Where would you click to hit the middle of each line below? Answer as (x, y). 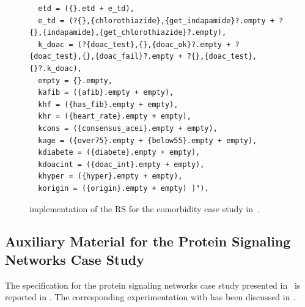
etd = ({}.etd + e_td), (86, 9)
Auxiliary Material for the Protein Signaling (148, 241)
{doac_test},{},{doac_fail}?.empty (102, 57)
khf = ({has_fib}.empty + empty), (108, 104)
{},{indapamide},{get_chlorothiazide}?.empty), (128, 33)
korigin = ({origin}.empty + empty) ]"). (123, 188)
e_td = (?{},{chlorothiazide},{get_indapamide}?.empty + (156, 20)
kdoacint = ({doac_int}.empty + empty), (121, 164)
